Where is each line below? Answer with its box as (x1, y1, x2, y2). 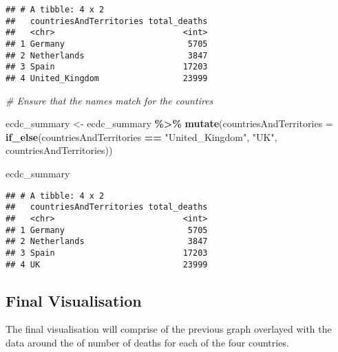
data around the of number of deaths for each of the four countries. (6, 335, 289, 349)
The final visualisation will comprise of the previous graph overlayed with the (6, 322, 332, 336)
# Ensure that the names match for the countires (6, 93, 213, 107)
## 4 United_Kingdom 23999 (6, 73, 208, 83)
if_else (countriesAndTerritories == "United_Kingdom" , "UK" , (6, 129, 277, 144)
